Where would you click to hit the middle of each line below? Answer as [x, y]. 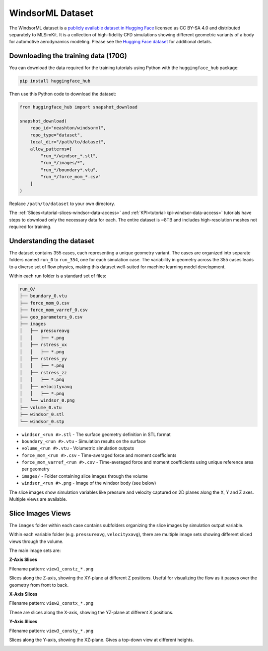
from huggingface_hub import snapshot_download [78, 107]
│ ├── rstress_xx [43, 345]
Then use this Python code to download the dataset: [63, 94]
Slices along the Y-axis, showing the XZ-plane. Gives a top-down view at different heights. [101, 640]
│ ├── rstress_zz [43, 373]
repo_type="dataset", [56, 135]
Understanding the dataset [52, 241]
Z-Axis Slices [23, 559]
